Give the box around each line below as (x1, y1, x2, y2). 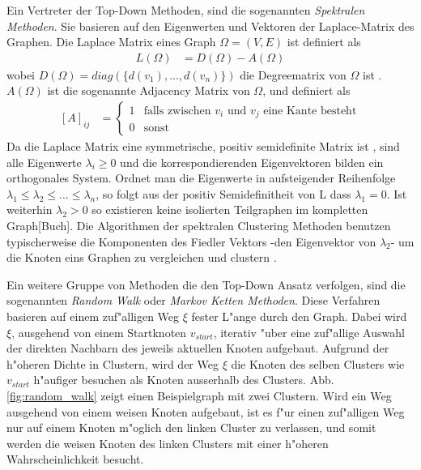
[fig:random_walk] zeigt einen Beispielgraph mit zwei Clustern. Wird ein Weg (6, 387, 392, 404)
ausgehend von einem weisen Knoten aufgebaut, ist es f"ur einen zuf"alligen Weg (6, 403, 405, 420)
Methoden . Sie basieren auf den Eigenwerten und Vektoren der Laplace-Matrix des (6, 17, 415, 34)
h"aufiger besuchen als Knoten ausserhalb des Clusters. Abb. (33, 371, 334, 388)
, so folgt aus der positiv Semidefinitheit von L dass (96, 185, 351, 202)
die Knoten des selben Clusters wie (231, 355, 405, 372)
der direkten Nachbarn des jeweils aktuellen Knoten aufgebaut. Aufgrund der (6, 340, 389, 357)
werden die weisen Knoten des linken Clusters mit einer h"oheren (6, 434, 329, 451)
